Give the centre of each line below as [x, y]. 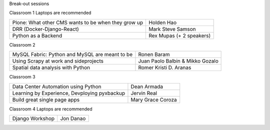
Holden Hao [162, 22]
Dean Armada [147, 86]
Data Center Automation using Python [57, 86]
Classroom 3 [22, 77]
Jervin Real [144, 93]
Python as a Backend [37, 35]
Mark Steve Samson [172, 29]
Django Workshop [33, 118]
